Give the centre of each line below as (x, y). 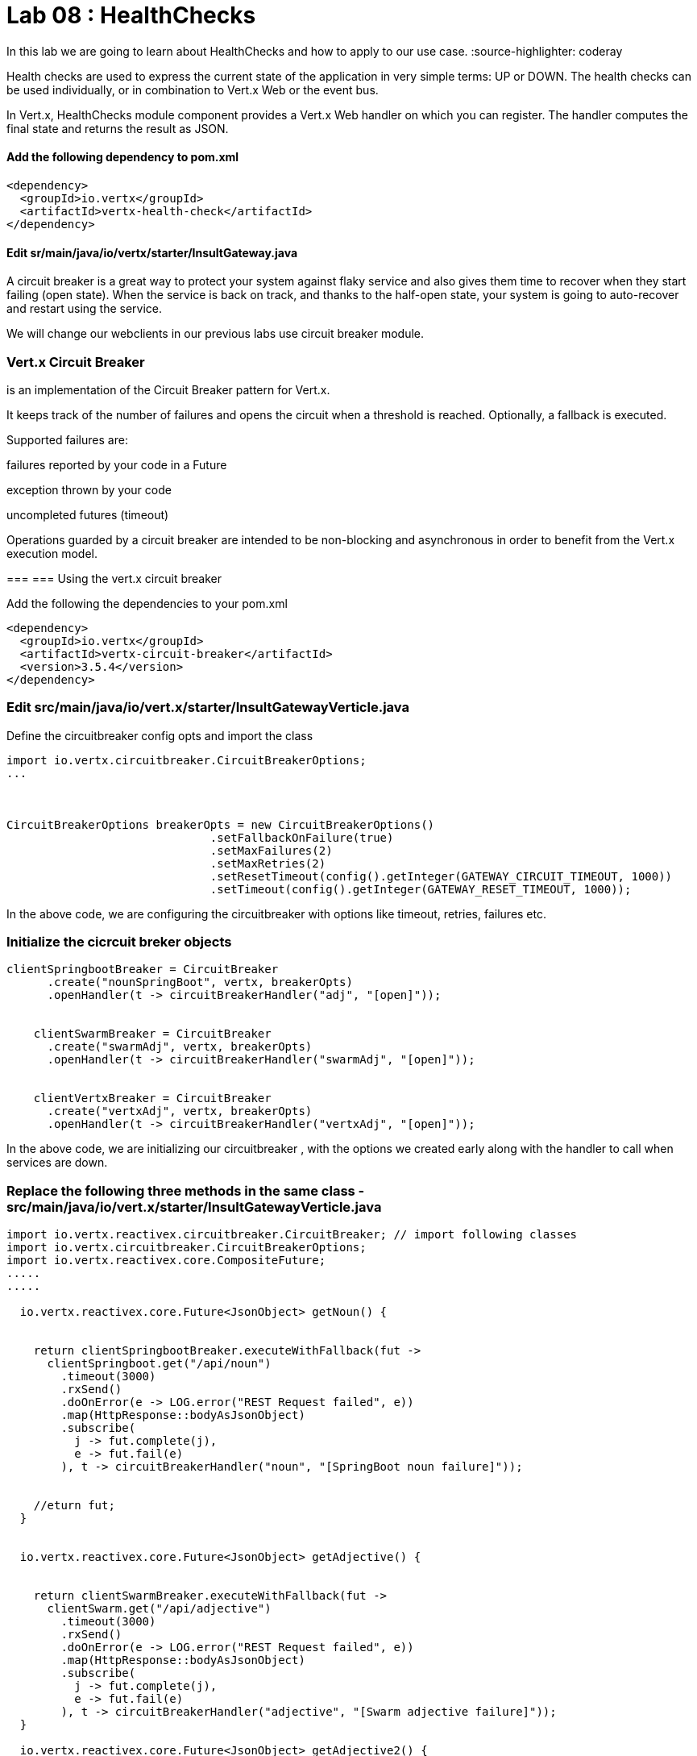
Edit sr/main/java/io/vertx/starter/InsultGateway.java (152, 252)
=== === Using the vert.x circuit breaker (114, 578)
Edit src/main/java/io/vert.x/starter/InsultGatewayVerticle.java (208, 707)
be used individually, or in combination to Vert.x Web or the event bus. (193, 89)
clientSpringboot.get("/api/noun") (159, 1364)
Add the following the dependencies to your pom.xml (147, 603)
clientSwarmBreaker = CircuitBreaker (152, 1034)
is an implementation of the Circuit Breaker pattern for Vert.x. (168, 389)
